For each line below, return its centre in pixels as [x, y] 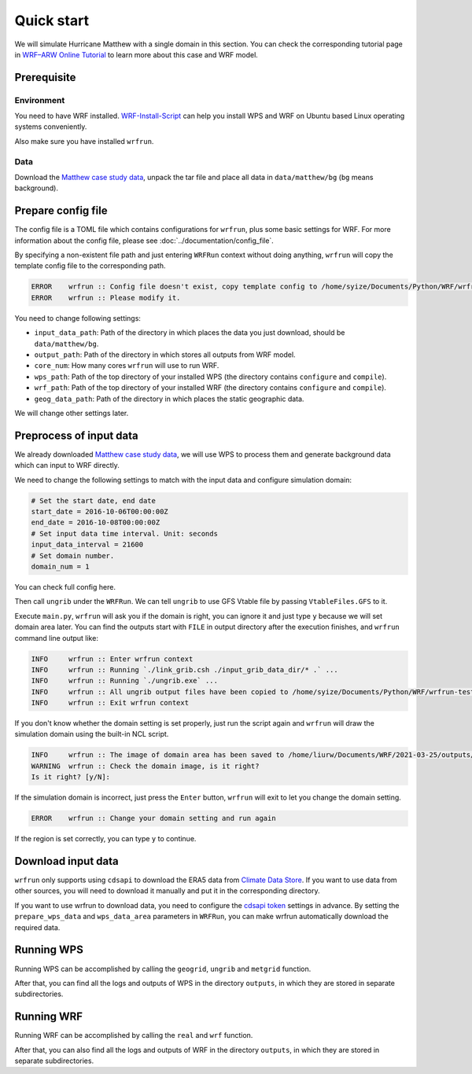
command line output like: [56, 638]
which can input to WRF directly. [67, 465]
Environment [40, 100]
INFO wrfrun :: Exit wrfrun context [110, 703]
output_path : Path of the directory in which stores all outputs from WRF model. [165, 355]
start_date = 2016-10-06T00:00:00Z [100, 512]
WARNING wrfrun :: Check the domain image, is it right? [145, 766]
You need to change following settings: [78, 318]
